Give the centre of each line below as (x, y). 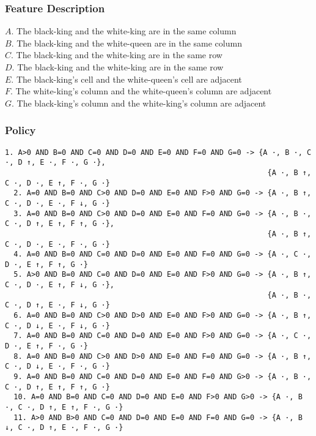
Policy (20, 130)
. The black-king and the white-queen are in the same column (127, 43)
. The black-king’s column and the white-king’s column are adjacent (139, 103)
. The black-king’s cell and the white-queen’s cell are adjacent (127, 79)
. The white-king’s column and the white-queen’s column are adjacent (141, 91)
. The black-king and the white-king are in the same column (124, 31)
